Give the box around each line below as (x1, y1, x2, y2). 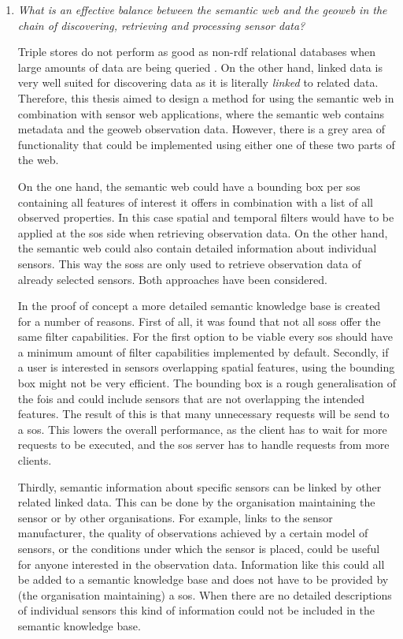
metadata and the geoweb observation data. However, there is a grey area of (17, 121, 385, 137)
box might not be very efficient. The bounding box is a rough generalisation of (17, 375, 396, 391)
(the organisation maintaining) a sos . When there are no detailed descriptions (17, 586, 392, 603)
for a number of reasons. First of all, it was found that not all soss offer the (17, 312, 381, 329)
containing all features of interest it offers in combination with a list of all (17, 193, 373, 210)
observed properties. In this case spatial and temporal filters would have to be (17, 209, 394, 226)
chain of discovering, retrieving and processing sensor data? (17, 17, 305, 33)
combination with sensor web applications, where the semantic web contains (17, 105, 384, 121)
